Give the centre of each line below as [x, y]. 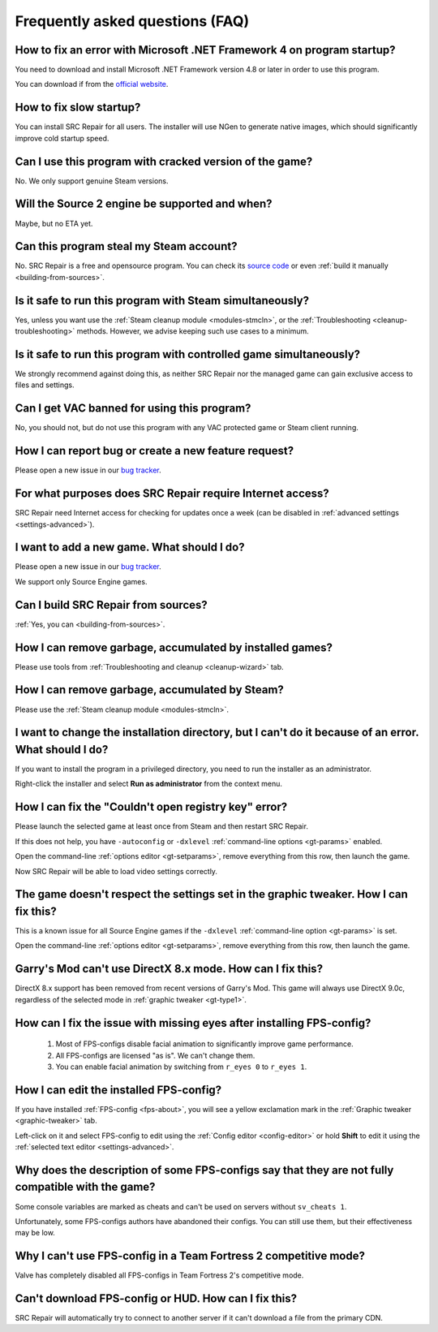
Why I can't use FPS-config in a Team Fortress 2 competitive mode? [190, 1256]
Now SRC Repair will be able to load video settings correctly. [116, 871]
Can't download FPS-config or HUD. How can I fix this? [156, 1298]
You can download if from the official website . [92, 84]
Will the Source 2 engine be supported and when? [144, 204]
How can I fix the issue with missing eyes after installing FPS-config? [193, 1023]
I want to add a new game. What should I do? [130, 547]
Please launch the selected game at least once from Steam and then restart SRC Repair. [161, 826]
